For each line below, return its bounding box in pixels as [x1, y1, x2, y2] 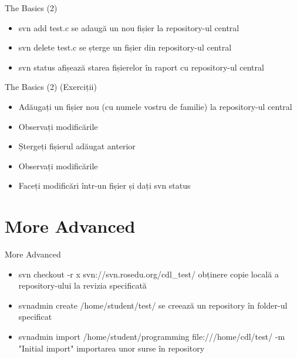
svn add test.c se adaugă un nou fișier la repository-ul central [18, 21, 239, 34]
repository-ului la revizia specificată [18, 279, 147, 292]
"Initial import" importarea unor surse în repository [18, 342, 205, 354]
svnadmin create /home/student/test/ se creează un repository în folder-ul [18, 299, 288, 311]
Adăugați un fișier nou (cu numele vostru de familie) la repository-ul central [18, 100, 292, 112]
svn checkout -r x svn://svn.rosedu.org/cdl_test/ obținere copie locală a [18, 267, 279, 280]
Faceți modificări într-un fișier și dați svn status [18, 179, 191, 192]
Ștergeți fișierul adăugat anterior [18, 140, 136, 152]
